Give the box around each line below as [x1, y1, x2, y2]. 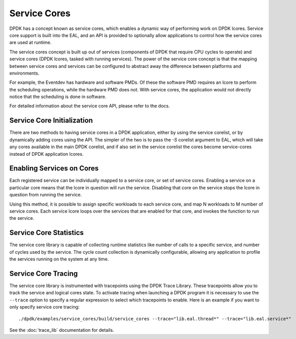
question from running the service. [9, 192, 82, 198]
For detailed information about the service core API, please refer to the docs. [9, 103, 170, 109]
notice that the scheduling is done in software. [9, 94, 107, 100]
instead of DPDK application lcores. [9, 151, 84, 157]
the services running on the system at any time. [9, 256, 109, 262]
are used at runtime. [9, 40, 52, 46]
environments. [9, 70, 40, 76]
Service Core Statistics [9, 228, 84, 237]
